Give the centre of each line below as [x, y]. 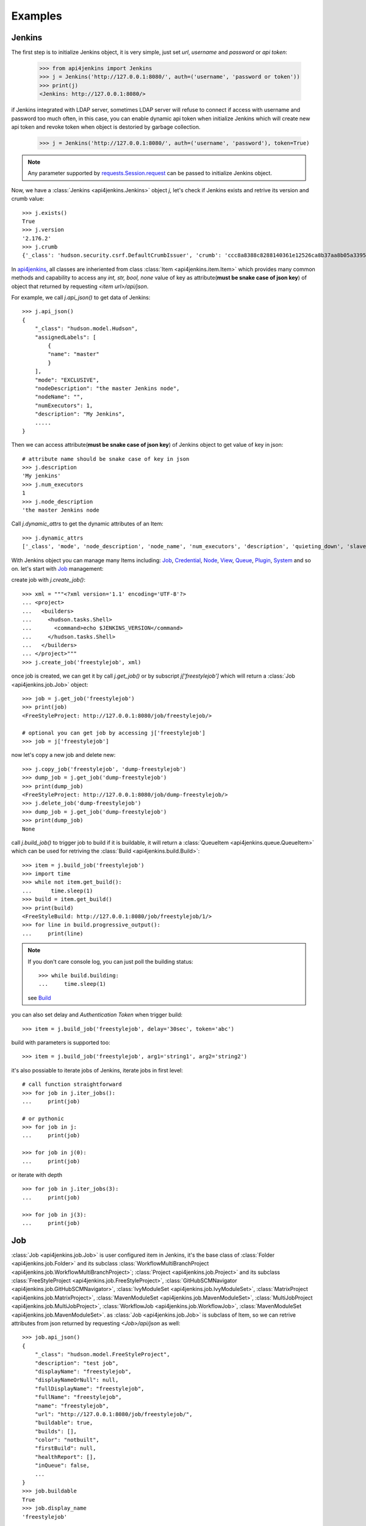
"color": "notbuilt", [67, 1440]
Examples [37, 16]
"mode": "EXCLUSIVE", [67, 380]
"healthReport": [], [65, 1457]
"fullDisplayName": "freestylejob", [89, 1388]
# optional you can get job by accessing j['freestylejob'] [114, 733]
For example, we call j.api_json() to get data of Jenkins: [81, 298]
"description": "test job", [77, 1363]
